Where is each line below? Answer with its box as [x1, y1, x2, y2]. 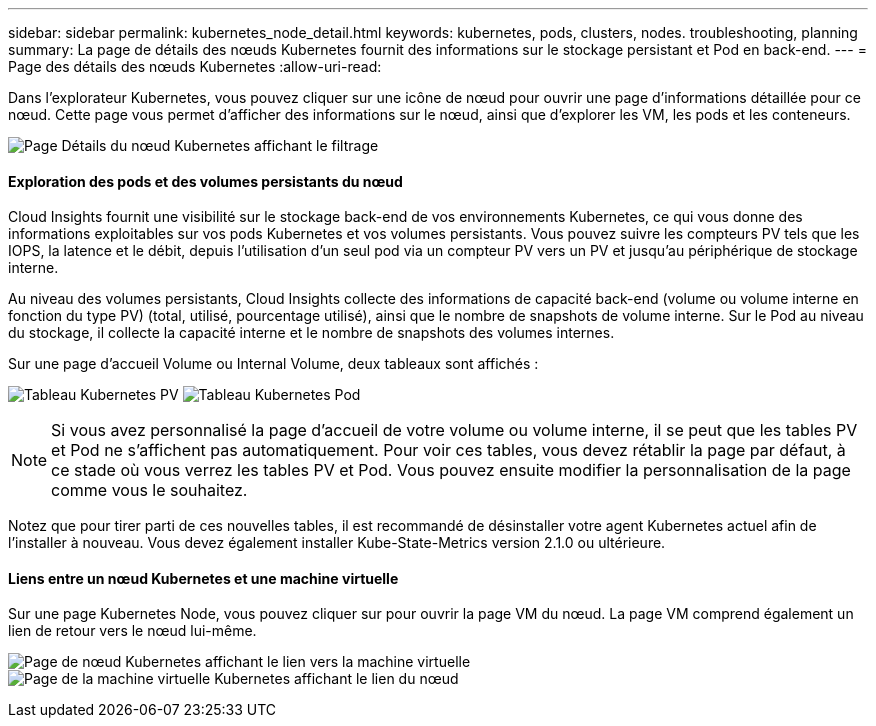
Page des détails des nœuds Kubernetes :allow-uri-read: [8, 58, 382, 75]
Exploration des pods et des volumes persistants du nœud [8, 172, 403, 190]
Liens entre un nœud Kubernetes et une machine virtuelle [8, 569, 399, 587]
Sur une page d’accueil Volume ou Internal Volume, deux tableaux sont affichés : [8, 355, 539, 373]
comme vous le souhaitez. [51, 480, 248, 501]
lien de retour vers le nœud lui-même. [8, 622, 257, 640]
